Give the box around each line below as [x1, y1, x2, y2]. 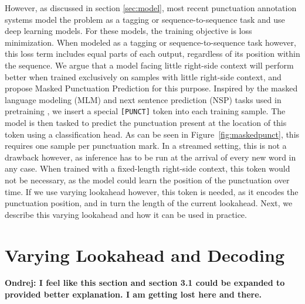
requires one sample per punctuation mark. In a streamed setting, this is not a [5, 139, 287, 152]
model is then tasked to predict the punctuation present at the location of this [5, 117, 287, 128]
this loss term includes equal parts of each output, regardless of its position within [5, 47, 300, 60]
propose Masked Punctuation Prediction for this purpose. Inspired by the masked [5, 82, 298, 94]
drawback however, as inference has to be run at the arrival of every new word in [5, 151, 296, 163]
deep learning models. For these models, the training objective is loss [5, 25, 252, 37]
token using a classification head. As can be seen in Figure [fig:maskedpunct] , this [5, 128, 300, 140]
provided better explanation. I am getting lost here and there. [5, 288, 262, 300]
